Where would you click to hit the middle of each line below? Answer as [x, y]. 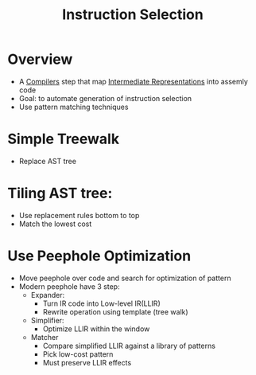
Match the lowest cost [55, 224]
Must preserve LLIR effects [87, 362]
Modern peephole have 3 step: [69, 286]
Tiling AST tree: [60, 193]
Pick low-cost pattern [78, 354]
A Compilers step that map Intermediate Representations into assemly [133, 81]
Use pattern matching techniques [74, 107]
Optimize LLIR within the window [96, 329]
